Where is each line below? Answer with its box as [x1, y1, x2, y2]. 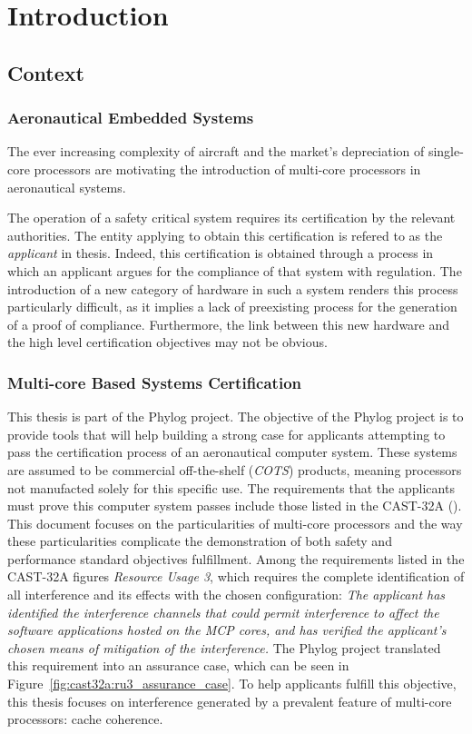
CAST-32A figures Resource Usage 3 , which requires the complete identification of [7, 567, 465, 586]
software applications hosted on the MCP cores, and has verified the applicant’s [7, 620, 447, 640]
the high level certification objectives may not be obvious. [7, 332, 328, 352]
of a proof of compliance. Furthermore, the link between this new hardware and [7, 314, 450, 333]
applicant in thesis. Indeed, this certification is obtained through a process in [7, 243, 434, 263]
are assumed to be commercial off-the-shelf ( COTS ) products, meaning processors [7, 460, 462, 479]
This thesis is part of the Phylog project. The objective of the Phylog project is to [7, 407, 464, 426]
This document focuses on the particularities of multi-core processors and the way [7, 513, 463, 532]
